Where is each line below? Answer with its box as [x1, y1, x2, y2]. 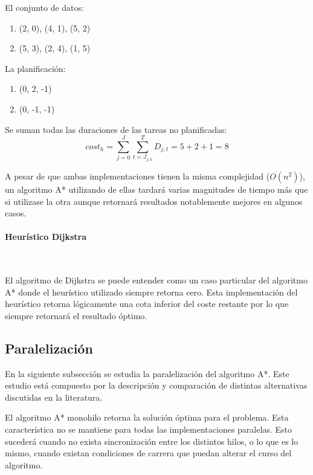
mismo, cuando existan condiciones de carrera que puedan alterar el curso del [5, 447, 292, 459]
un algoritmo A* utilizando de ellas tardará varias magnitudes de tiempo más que [5, 183, 308, 195]
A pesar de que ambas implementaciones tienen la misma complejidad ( [5, 169, 270, 182]
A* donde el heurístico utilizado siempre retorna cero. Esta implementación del [5, 285, 298, 298]
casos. [5, 207, 27, 219]
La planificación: [5, 62, 66, 74]
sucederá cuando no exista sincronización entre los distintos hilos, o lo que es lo [5, 435, 298, 447]
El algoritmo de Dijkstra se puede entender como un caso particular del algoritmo [5, 274, 308, 286]
